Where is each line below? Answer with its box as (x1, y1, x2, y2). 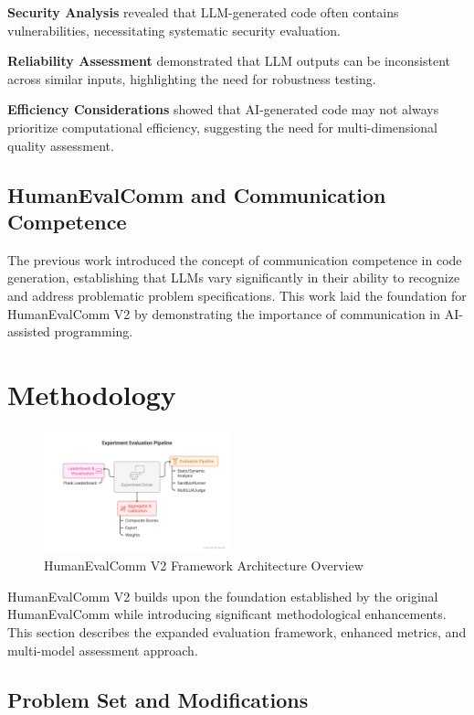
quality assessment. (7, 135, 114, 155)
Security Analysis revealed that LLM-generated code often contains (7, 3, 399, 21)
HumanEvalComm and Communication (7, 180, 386, 208)
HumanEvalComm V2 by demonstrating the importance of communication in (7, 304, 441, 323)
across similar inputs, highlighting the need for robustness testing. (7, 69, 376, 88)
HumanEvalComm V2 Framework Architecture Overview (44, 556, 363, 575)
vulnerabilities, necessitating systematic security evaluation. (7, 20, 341, 39)
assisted (7, 322, 50, 341)
